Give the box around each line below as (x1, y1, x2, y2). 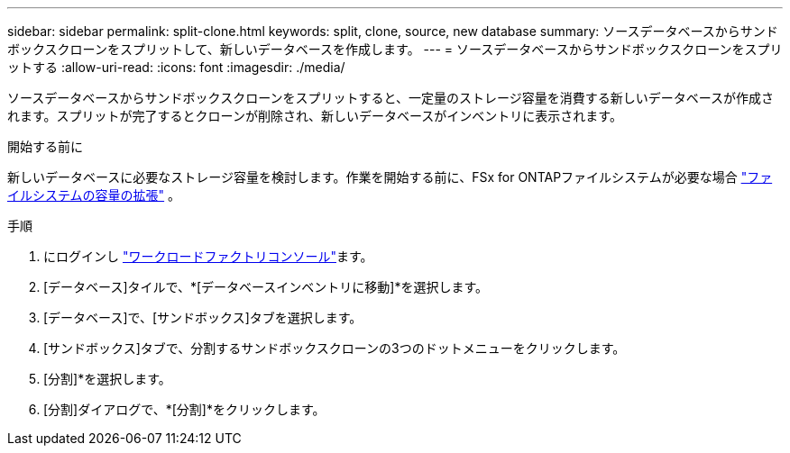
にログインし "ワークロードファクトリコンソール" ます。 (43, 249, 373, 264)
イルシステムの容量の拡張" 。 (7, 187, 181, 203)
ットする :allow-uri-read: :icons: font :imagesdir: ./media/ (7, 59, 345, 75)
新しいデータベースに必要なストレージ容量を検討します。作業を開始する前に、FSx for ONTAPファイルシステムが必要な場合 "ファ (7, 169, 773, 185)
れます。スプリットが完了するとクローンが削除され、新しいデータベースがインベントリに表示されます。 (7, 108, 622, 123)
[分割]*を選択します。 (43, 371, 171, 386)
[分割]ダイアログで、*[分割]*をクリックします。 (43, 402, 326, 417)
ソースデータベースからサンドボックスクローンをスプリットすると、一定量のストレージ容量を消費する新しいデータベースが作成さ (7, 90, 774, 105)
